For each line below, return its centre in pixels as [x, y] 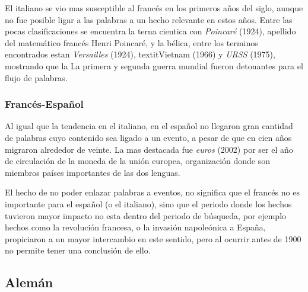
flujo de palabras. [36, 77]
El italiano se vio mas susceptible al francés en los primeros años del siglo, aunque [154, 8]
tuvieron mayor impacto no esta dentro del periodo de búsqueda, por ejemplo [146, 215]
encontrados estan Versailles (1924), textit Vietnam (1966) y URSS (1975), [140, 54]
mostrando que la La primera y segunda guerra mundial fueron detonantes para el [154, 65]
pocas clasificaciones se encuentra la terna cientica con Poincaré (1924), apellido [150, 31]
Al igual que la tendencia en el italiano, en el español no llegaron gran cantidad [149, 126]
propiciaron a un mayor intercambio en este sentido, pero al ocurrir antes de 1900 [153, 238]
